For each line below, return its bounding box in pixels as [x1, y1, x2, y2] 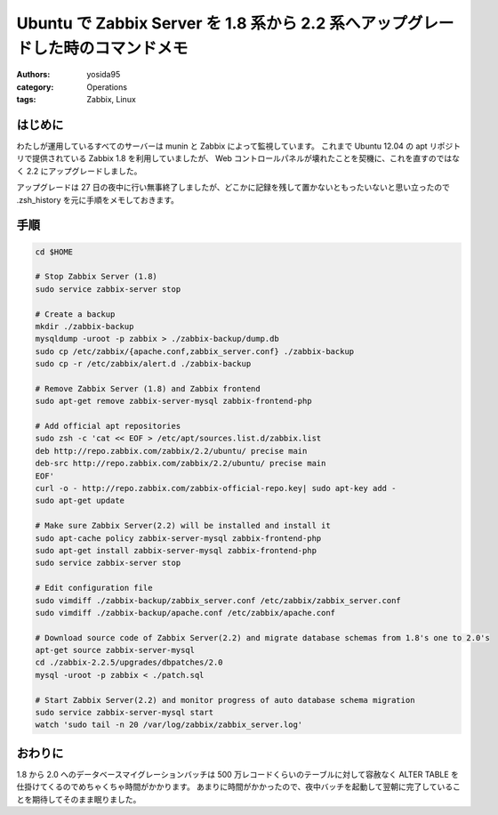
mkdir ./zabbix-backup [35, 321, 134, 331]
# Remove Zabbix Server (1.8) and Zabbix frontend [35, 383, 261, 393]
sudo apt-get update [35, 496, 124, 506]
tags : [16, 94, 36, 105]
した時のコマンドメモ [32, 38, 189, 58]
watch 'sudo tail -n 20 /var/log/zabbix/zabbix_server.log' [35, 720, 303, 730]
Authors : [16, 69, 51, 80]
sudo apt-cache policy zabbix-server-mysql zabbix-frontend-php [35, 533, 322, 543]
